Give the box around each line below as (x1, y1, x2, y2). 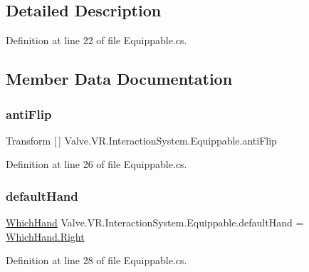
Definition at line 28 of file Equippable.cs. (6, 253, 187, 268)
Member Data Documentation (6, 68, 233, 90)
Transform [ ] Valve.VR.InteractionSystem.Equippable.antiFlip (6, 132, 277, 147)
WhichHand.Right (6, 229, 85, 244)
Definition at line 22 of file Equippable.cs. (6, 33, 187, 48)
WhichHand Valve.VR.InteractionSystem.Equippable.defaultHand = (6, 215, 304, 230)
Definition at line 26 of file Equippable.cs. (6, 157, 187, 172)
